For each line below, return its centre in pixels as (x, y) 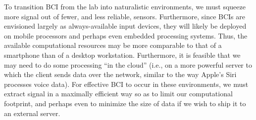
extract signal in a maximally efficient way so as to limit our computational (118, 94)
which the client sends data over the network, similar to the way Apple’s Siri (120, 74)
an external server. (32, 113)
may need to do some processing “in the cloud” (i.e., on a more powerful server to (128, 64)
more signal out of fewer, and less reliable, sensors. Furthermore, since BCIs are (125, 16)
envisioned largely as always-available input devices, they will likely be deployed (125, 26)
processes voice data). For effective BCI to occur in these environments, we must (126, 84)
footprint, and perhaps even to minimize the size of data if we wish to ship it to (125, 103)
